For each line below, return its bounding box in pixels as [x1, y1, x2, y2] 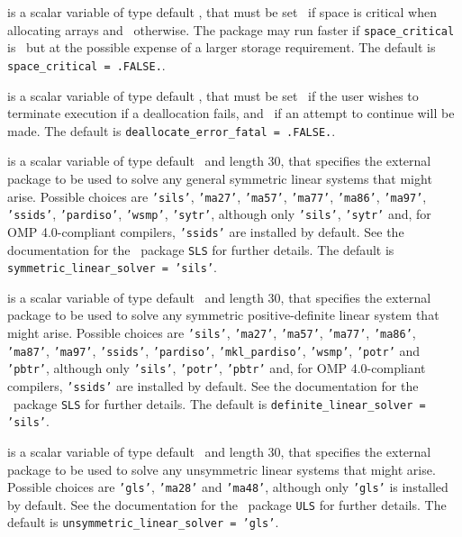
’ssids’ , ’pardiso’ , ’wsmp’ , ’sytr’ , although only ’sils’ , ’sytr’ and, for [7, 205, 431, 223]
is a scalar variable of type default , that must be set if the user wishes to [7, 86, 419, 105]
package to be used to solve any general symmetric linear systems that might [7, 168, 432, 187]
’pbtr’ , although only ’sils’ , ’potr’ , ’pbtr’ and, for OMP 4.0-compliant [7, 359, 426, 378]
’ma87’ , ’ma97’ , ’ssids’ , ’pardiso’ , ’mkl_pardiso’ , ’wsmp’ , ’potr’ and [7, 341, 421, 360]
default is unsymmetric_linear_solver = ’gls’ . [7, 513, 279, 532]
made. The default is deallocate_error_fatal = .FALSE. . [7, 121, 336, 140]
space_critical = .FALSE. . [7, 55, 166, 74]
